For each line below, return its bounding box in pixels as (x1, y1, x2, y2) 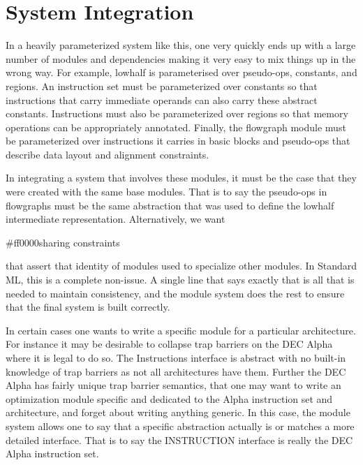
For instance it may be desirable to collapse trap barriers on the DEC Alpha (6, 337, 333, 351)
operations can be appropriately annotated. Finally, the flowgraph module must (6, 119, 346, 134)
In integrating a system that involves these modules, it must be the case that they (6, 170, 357, 185)
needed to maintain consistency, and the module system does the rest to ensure (6, 286, 345, 300)
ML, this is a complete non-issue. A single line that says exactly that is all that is (6, 272, 355, 287)
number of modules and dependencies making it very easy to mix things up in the (6, 51, 356, 66)
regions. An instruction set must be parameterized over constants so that (6, 78, 318, 93)
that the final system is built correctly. (6, 300, 170, 314)
